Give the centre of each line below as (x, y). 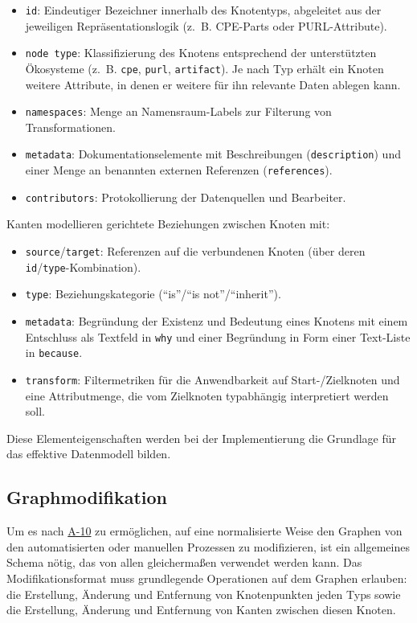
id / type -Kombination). (83, 266)
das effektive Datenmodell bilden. (89, 454)
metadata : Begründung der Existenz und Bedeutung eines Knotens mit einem (217, 320)
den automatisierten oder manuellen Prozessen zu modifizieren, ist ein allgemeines (208, 546)
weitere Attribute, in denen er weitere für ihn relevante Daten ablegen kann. (213, 84)
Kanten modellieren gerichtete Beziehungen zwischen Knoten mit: (168, 224)
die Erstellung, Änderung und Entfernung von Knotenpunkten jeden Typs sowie (204, 594)
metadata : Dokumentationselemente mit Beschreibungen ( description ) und (213, 154)
